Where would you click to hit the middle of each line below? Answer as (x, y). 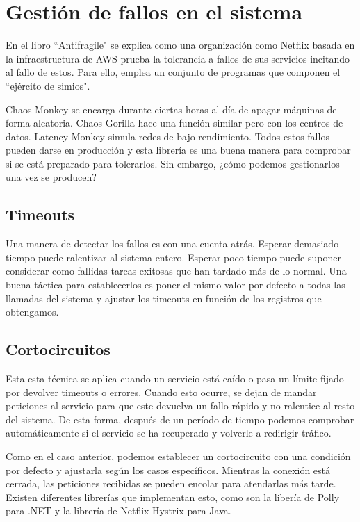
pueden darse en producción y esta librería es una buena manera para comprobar (178, 150)
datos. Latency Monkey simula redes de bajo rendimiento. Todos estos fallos (167, 136)
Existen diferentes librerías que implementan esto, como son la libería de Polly (173, 497)
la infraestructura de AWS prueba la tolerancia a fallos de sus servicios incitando (178, 58)
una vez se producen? (51, 177)
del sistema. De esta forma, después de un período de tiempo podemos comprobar (180, 419)
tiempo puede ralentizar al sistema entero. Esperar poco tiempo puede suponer (173, 257)
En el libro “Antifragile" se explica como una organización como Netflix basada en (180, 45)
